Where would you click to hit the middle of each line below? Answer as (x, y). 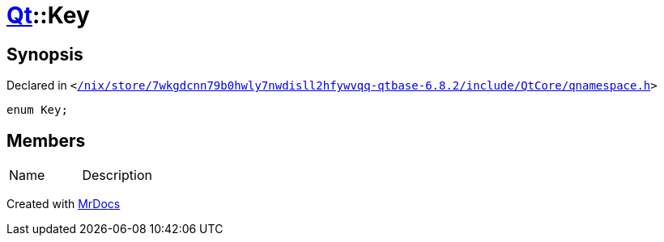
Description (117, 175)
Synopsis (45, 54)
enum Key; (37, 110)
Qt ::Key (48, 15)
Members (46, 140)
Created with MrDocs (64, 204)
